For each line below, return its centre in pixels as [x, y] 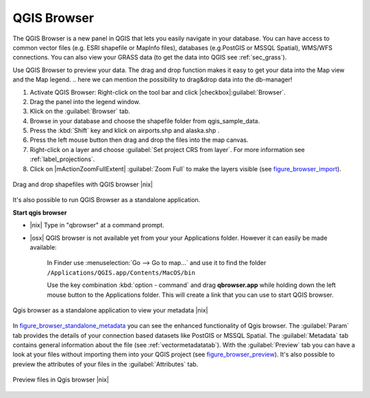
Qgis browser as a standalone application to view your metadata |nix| [110, 310]
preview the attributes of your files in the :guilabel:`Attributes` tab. [106, 364]
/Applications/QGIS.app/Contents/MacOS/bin [121, 273]
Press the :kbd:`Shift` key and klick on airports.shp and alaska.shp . [125, 131]
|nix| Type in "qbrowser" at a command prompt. [97, 225]
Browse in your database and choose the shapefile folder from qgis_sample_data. [145, 121]
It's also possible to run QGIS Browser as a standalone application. [107, 200]
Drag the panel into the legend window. [85, 101]
